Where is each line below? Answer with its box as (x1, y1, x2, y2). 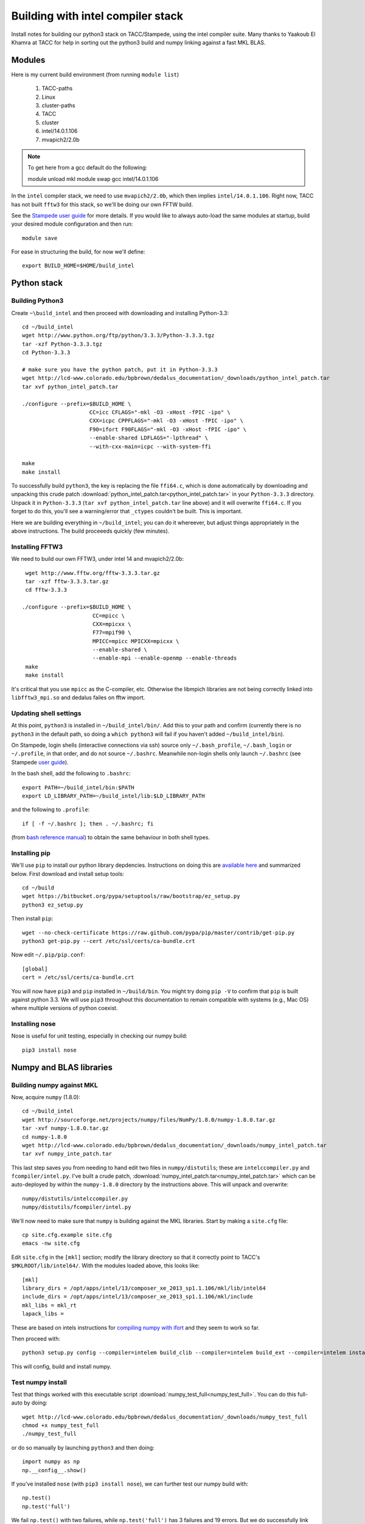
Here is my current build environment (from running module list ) (11, 71, 179, 78)
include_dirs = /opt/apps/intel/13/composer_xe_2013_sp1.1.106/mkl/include (22, 1293, 253, 1300)
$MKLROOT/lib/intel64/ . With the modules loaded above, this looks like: (11, 1262, 200, 1269)
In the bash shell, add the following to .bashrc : (11, 770, 131, 777)
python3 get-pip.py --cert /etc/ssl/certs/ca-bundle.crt (22, 938, 196, 944)
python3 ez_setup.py (22, 901, 83, 908)
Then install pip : (11, 915, 54, 922)
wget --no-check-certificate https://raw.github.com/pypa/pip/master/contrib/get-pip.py (22, 929, 295, 936)
